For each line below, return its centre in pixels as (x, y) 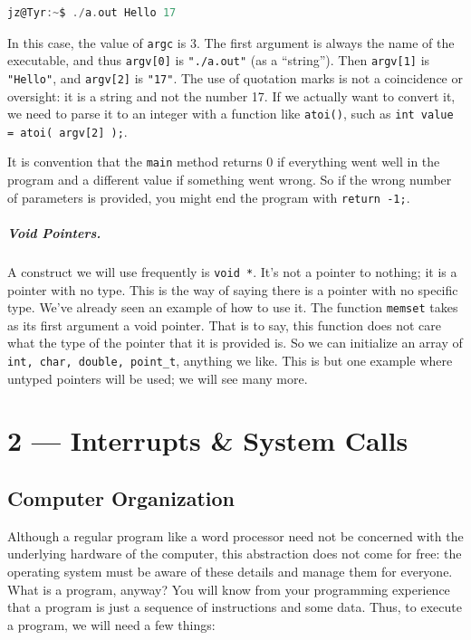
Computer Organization (121, 498)
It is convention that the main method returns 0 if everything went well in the (224, 162)
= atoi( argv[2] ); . (67, 131)
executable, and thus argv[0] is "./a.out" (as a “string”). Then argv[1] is (219, 60)
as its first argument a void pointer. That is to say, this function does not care (225, 325)
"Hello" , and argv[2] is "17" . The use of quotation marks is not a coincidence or (235, 77)
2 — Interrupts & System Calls (208, 440)
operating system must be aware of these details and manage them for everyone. (230, 572)
